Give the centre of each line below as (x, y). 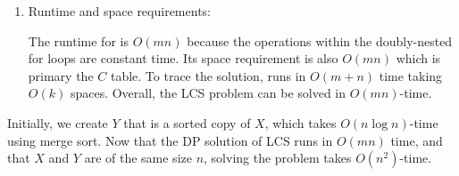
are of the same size (138, 158)
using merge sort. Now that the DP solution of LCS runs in (170, 140)
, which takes (300, 122)
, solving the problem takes (278, 158)
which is (418, 58)
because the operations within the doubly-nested (320, 40)
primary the (61, 75)
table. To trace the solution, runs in (208, 75)
